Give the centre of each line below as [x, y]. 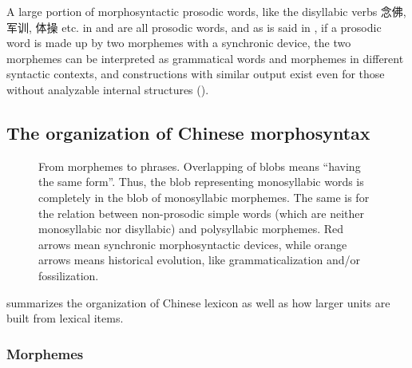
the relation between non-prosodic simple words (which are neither [201, 213]
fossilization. [69, 275]
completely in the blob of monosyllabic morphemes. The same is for [204, 197]
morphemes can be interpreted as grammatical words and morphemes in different [205, 58]
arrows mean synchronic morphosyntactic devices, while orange [193, 244]
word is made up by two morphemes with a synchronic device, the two [179, 43]
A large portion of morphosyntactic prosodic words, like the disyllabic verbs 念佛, [206, 11]
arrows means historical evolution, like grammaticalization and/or [199, 260]
